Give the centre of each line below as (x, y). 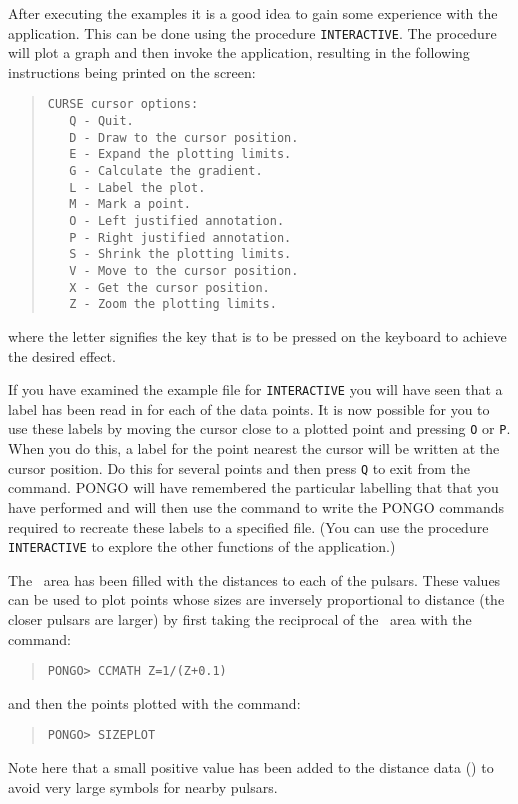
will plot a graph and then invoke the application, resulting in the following (239, 52)
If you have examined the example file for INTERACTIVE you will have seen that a (255, 389)
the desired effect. (62, 355)
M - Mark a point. (130, 204)
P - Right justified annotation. (180, 237)
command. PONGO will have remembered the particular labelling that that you (253, 487)
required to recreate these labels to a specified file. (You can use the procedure (248, 526)
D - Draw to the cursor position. (184, 137)
